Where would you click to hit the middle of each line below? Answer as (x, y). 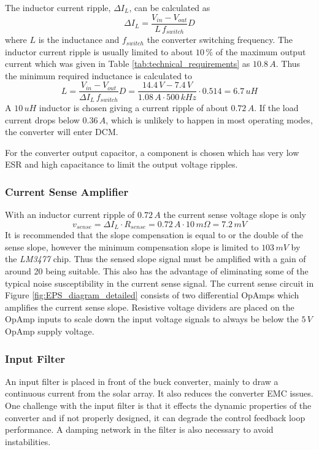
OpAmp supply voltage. (50, 331)
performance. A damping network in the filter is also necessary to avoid (139, 429)
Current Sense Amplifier (67, 191)
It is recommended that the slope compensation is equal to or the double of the (154, 235)
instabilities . (28, 441)
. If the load (276, 107)
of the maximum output (261, 51)
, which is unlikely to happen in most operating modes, (209, 119)
